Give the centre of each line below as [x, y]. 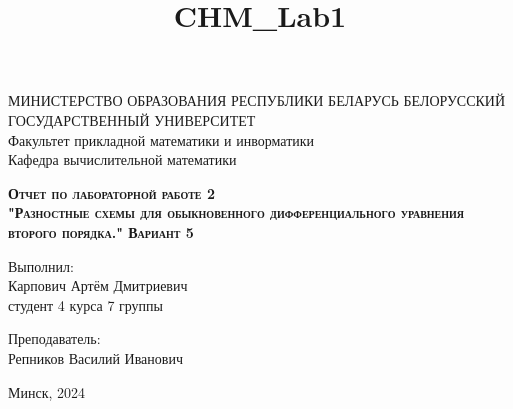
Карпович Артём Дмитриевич [98, 285]
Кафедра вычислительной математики [122, 159]
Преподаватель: [54, 338]
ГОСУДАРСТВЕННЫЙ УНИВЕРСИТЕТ [132, 119]
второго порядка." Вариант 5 [101, 231]
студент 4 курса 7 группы [86, 304]
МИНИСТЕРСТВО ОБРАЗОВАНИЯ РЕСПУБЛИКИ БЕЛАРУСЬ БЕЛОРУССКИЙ [257, 100]
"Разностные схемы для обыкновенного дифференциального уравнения [236, 212]
